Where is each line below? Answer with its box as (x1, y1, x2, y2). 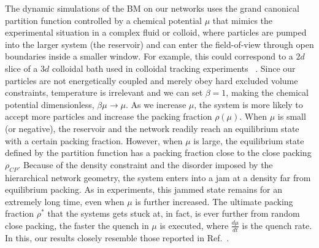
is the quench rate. (242, 219, 312, 231)
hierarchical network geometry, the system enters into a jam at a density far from (5, 171, 311, 184)
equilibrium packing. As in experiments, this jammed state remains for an (5, 183, 283, 196)
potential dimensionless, (5, 98, 94, 110)
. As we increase (125, 98, 186, 110)
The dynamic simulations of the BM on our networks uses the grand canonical (5, 2, 299, 14)
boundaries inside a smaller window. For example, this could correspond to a (5, 50, 293, 63)
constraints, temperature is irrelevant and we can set (5, 86, 203, 99)
